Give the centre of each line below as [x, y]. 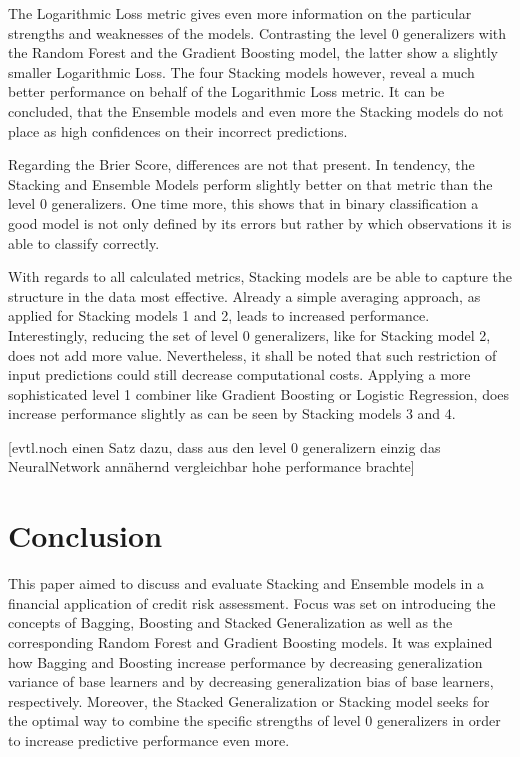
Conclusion [85, 535]
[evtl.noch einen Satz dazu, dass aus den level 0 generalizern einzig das [224, 446]
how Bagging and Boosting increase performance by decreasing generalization [245, 661]
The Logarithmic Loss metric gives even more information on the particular [240, 13]
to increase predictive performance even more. [149, 739]
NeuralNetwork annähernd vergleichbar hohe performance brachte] [211, 466]
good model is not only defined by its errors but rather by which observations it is [260, 222]
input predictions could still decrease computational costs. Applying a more [239, 374]
